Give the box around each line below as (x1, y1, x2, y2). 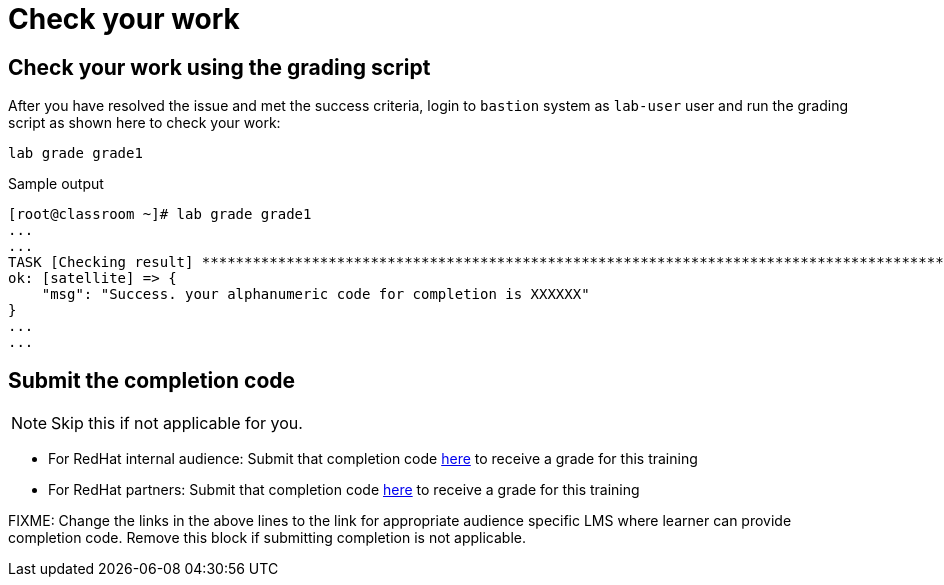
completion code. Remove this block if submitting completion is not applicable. (8, 529, 526, 547)
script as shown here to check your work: (8, 114, 281, 132)
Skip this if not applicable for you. (51, 413, 303, 434)
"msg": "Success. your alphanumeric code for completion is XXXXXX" (41, 286, 590, 303)
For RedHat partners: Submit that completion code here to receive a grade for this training (48, 481, 640, 499)
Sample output (8, 175, 104, 193)
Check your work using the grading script (8, 54, 431, 80)
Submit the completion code (8, 367, 296, 393)
